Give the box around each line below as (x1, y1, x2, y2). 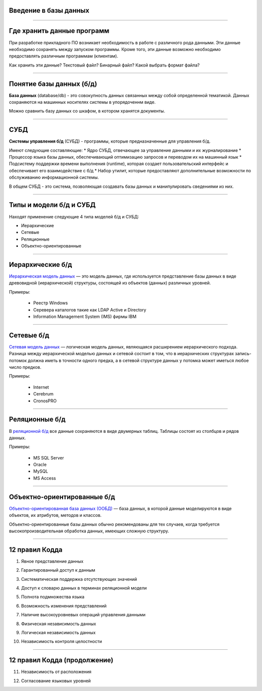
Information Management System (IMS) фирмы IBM (33, 313, 137, 319)
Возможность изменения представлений (21, 603, 107, 609)
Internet (33, 384, 49, 390)
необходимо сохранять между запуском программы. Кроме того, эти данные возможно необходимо (9, 46, 221, 52)
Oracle (33, 461, 47, 468)
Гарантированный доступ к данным (21, 567, 96, 573)
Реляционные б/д (9, 415, 65, 424)
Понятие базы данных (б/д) (9, 80, 97, 88)
